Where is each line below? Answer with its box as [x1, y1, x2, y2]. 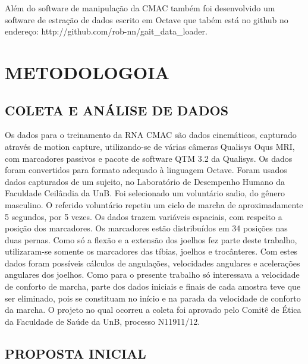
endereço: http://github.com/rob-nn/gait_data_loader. [5, 25, 208, 37]
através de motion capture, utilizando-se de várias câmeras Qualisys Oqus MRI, [5, 140, 295, 152]
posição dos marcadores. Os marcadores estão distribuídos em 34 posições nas [5, 222, 288, 234]
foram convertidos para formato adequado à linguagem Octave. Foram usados [5, 164, 287, 176]
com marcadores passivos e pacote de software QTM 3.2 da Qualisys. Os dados [5, 152, 293, 164]
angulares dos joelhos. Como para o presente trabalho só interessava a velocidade [5, 268, 300, 281]
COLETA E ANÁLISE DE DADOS [5, 101, 229, 119]
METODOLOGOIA [5, 59, 169, 84]
